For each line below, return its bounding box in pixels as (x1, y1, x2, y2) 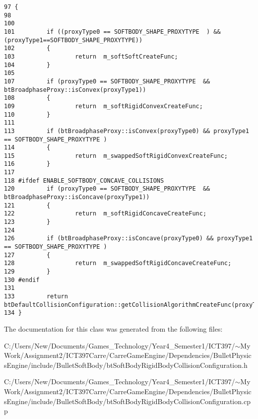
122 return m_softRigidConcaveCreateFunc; (4, 210, 207, 217)
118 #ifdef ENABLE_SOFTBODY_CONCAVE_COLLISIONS (4, 177, 164, 184)
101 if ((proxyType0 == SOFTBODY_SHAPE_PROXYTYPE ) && (4, 28, 221, 35)
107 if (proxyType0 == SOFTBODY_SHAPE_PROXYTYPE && (4, 77, 210, 85)
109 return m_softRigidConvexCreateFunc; (4, 102, 203, 110)
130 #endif (4, 276, 40, 283)
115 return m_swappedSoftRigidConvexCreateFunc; (4, 152, 228, 159)
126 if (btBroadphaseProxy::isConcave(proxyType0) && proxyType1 (4, 235, 253, 242)
